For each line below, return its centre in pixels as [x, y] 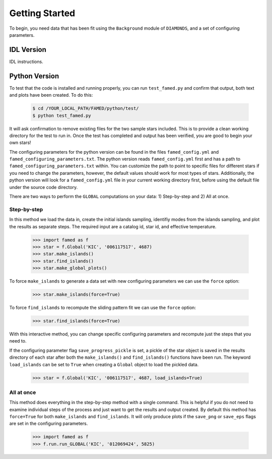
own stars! [20, 143]
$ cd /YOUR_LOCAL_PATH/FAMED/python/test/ [86, 109]
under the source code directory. [44, 187]
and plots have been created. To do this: [51, 95]
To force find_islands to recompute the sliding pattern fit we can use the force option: [103, 308]
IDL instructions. [26, 61]
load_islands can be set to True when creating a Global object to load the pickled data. [104, 364]
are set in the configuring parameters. [49, 424]
